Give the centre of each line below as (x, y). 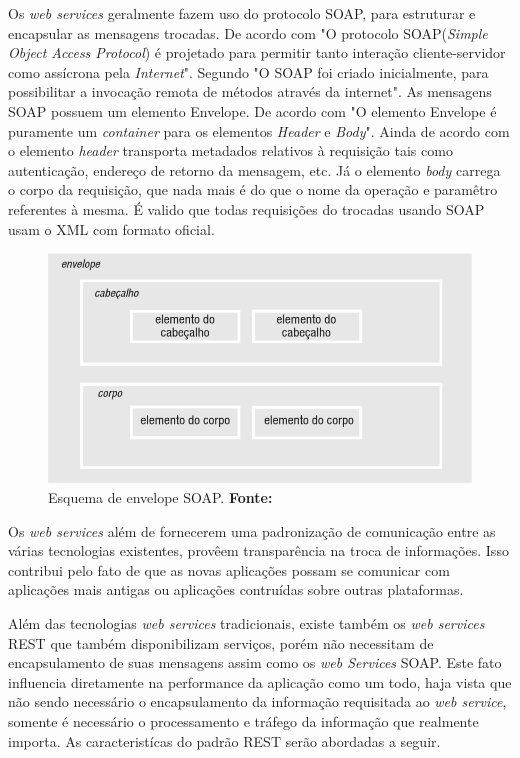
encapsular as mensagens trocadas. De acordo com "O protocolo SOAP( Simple (248, 32)
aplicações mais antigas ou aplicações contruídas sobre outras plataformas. (236, 589)
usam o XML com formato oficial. (111, 228)
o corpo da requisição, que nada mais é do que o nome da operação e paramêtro (253, 189)
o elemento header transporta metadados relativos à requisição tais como (230, 150)
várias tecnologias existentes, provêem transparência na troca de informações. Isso (258, 550)
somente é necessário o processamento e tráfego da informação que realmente (243, 721)
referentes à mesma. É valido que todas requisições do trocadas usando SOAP (246, 208)
